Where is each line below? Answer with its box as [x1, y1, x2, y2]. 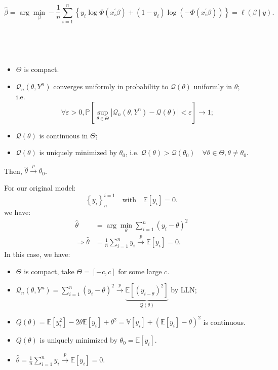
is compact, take [24, 266, 74, 276]
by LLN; [171, 284, 197, 295]
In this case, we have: [4, 249, 70, 260]
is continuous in [39, 130, 88, 140]
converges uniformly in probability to [53, 81, 169, 91]
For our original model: [4, 182, 76, 193]
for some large [118, 266, 162, 276]
